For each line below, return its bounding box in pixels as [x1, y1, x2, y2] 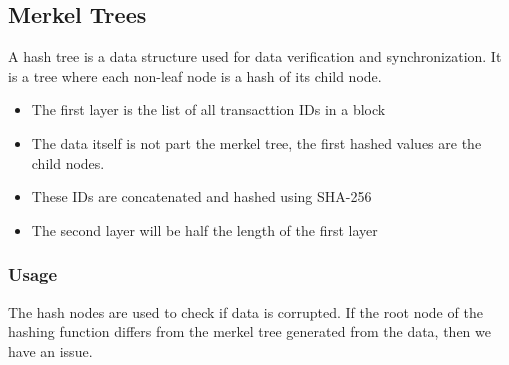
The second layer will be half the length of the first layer [31, 219, 378, 240]
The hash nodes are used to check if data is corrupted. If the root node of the [8, 301, 483, 322]
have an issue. [8, 340, 93, 361]
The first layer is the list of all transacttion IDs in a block [31, 99, 386, 120]
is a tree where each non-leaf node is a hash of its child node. [8, 65, 382, 86]
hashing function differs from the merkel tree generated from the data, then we [8, 321, 491, 342]
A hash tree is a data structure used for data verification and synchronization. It [8, 46, 502, 67]
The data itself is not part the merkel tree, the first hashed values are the [31, 132, 482, 153]
